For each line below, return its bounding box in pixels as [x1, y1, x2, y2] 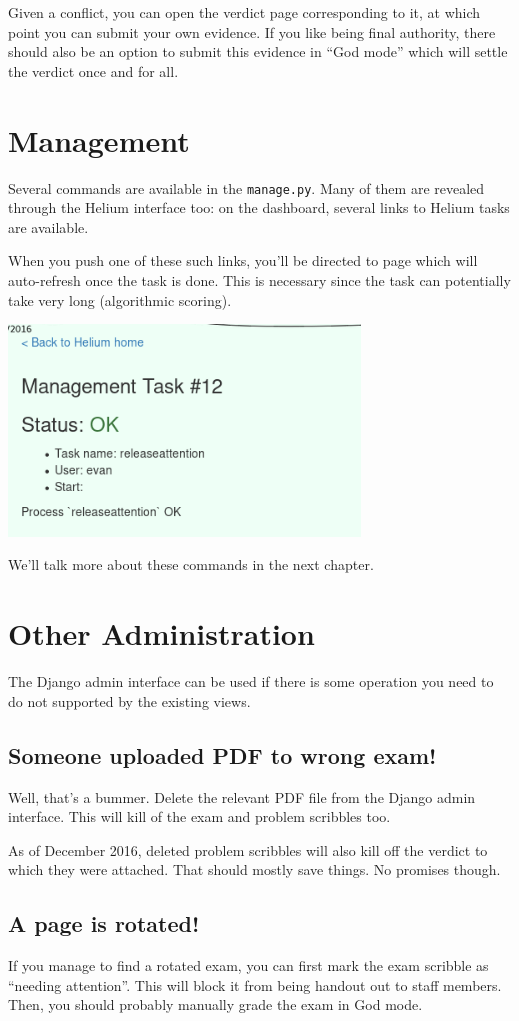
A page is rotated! [8, 908, 200, 939]
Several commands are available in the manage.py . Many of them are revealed [8, 177, 485, 198]
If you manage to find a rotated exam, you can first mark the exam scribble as [8, 955, 489, 976]
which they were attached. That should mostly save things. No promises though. [8, 859, 501, 880]
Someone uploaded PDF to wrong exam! [8, 739, 437, 770]
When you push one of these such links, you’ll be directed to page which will [8, 250, 478, 271]
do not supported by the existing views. [8, 690, 251, 711]
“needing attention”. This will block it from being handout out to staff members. [8, 974, 502, 995]
